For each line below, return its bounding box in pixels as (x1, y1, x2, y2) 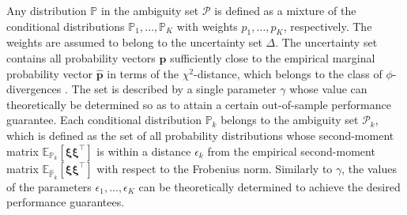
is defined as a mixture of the (214, 2, 356, 18)
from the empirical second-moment (207, 142, 375, 159)
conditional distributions (6, 17, 125, 34)
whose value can (289, 81, 367, 97)
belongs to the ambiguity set (220, 111, 359, 128)
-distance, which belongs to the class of (194, 65, 383, 81)
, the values (341, 160, 397, 176)
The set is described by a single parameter (71, 81, 277, 97)
